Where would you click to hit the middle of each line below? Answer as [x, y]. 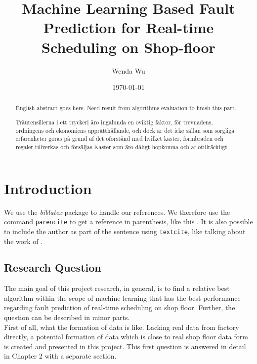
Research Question [53, 267]
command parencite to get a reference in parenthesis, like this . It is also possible [128, 222]
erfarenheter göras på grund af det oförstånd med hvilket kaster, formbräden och [119, 139]
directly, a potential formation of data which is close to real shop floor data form [126, 337]
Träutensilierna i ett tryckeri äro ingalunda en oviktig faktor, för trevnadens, [114, 122]
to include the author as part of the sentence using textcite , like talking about [125, 231]
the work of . [23, 241]
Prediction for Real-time [128, 27]
